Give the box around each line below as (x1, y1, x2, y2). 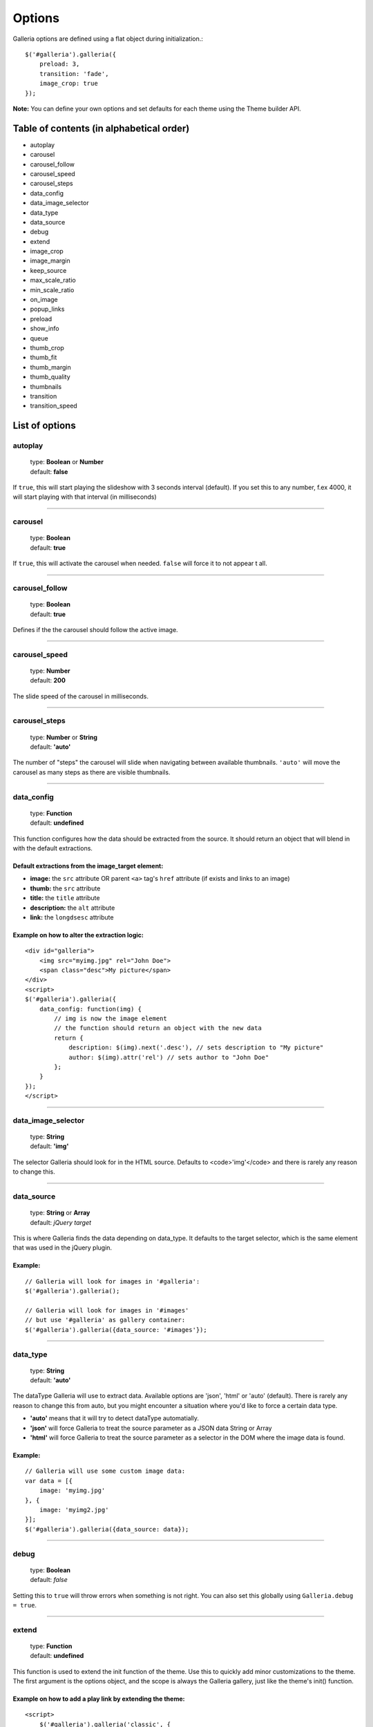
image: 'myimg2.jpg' (39, 1506, 109, 1514)
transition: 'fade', (39, 70, 109, 77)
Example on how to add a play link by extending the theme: (12, 1695, 185, 1703)
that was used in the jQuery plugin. (12, 1243, 113, 1252)
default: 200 (30, 676, 66, 685)
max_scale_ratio (30, 276, 76, 285)
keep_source (30, 266, 67, 274)
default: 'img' (30, 1142, 69, 1150)
